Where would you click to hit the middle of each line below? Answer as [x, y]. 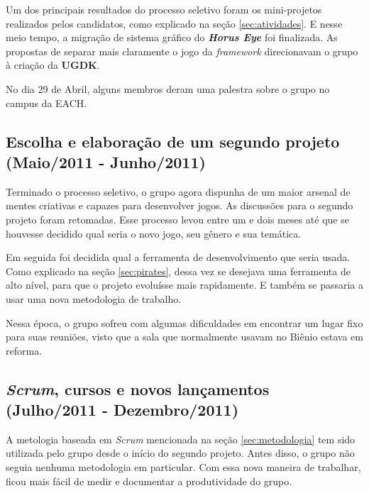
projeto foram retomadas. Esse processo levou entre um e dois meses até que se [177, 219]
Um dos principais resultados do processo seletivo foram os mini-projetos [164, 9]
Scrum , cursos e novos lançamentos [138, 388]
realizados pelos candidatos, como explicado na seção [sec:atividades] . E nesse [174, 23]
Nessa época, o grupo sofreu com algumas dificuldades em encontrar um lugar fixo [184, 322]
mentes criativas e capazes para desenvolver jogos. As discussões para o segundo [180, 205]
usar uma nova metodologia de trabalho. [94, 298]
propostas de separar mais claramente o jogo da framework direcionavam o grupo [182, 51]
